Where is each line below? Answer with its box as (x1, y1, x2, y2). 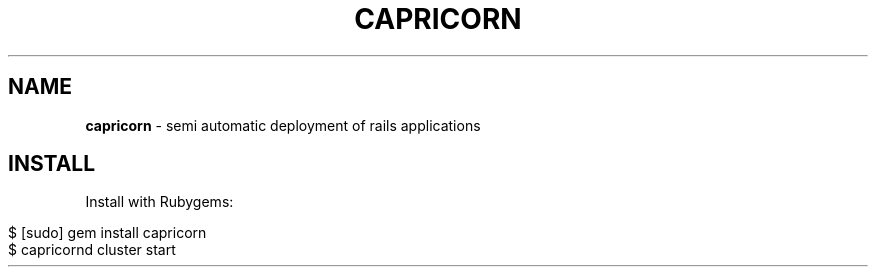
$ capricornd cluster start (8, 241, 176, 259)
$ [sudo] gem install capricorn (8, 224, 207, 242)
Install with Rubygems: (85, 193, 234, 211)
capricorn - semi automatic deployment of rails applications (85, 116, 481, 134)
